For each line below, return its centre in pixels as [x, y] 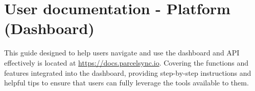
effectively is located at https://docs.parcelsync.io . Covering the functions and [126, 62]
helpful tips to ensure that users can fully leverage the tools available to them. [126, 83]
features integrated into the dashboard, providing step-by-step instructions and [128, 72]
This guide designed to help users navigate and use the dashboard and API [122, 53]
